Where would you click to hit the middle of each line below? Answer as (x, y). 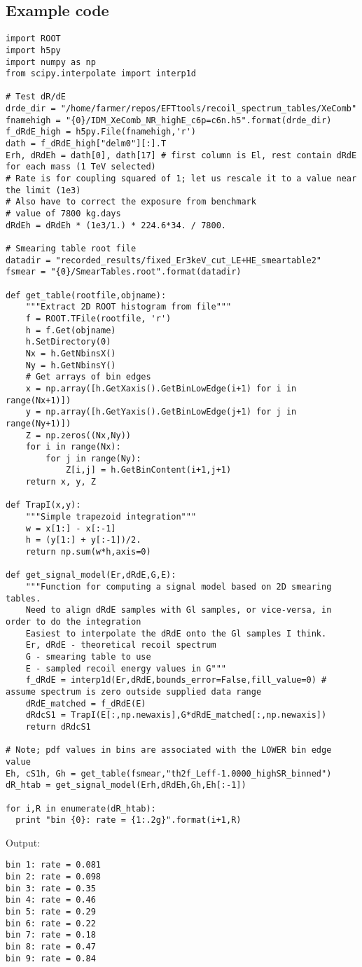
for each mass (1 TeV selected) (81, 167)
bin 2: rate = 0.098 (54, 877)
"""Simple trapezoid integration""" (111, 517)
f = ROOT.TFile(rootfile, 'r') (98, 318)
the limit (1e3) (43, 190)
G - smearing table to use (88, 656)
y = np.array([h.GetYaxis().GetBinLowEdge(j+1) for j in (161, 412)
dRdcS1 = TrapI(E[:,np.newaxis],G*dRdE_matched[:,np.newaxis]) (176, 715)
